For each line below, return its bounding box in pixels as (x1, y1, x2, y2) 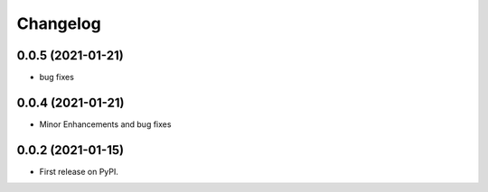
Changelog (16, 14, 101, 33)
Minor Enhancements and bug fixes (39, 118, 172, 130)
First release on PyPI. (39, 166, 119, 177)
